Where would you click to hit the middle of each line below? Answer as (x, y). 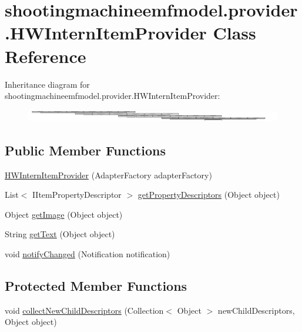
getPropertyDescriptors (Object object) (209, 195)
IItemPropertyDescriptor (77, 195)
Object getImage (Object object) (64, 214)
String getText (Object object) (60, 234)
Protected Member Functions (96, 286)
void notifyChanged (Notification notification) (88, 254)
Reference (46, 56)
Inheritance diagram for (47, 84)
